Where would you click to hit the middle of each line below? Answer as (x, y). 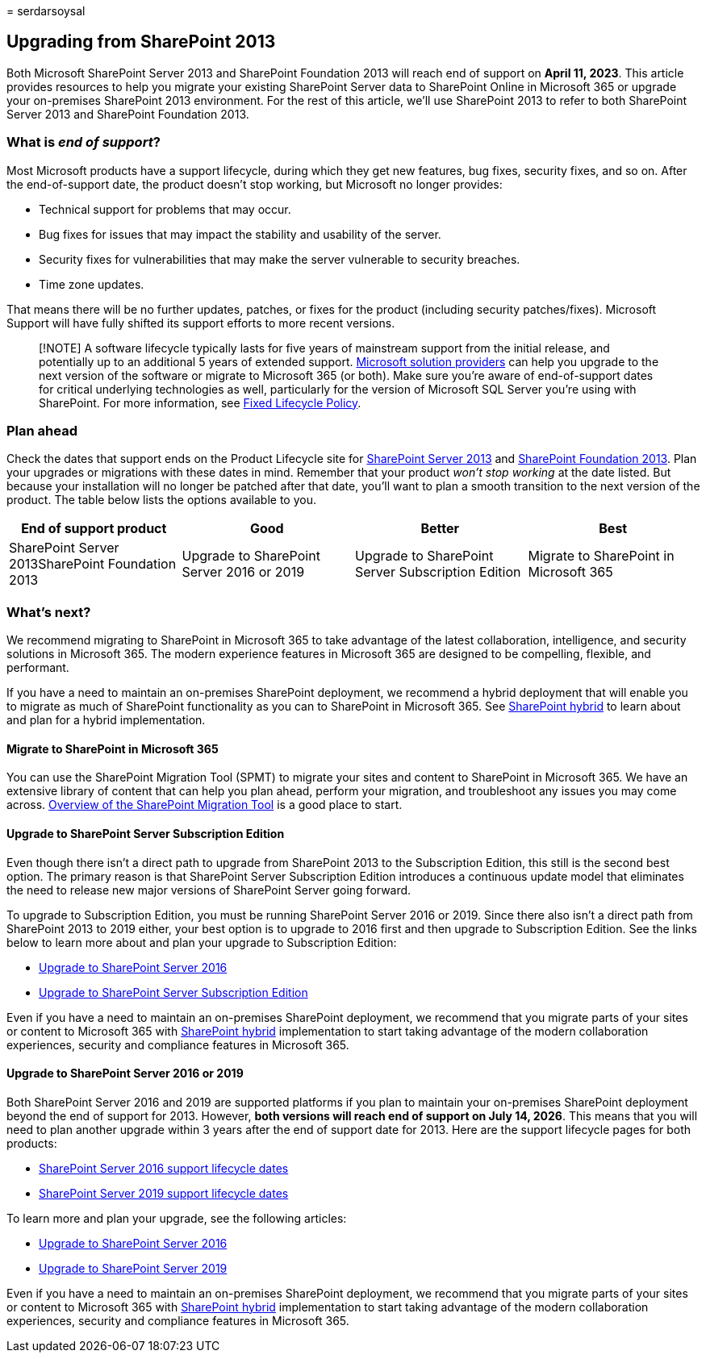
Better (440, 529)
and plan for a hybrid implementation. (106, 720)
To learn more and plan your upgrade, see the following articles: (177, 1218)
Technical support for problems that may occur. (165, 209)
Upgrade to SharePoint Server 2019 (133, 1268)
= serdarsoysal (46, 11)
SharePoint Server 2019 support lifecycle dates (164, 1193)
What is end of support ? (84, 142)
